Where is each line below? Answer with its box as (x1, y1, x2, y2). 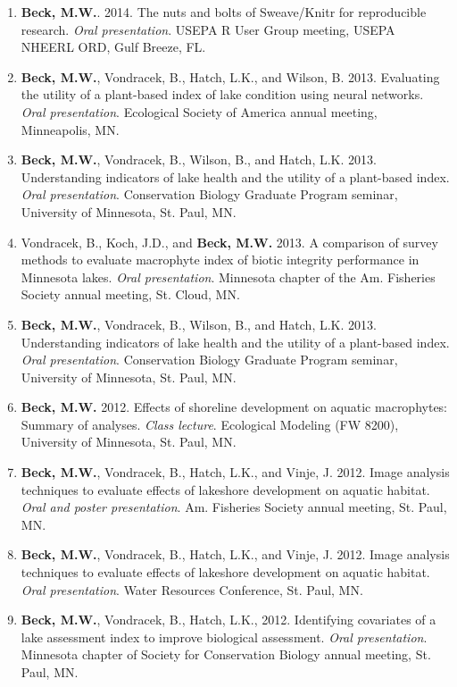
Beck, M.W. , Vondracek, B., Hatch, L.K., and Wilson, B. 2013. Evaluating (21, 67, 440, 86)
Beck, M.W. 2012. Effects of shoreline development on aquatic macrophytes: (21, 398, 448, 416)
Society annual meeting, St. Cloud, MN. (21, 285, 240, 304)
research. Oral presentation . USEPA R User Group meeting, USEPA (21, 20, 395, 38)
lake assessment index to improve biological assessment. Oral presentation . (21, 627, 428, 646)
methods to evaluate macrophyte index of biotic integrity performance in (21, 250, 420, 269)
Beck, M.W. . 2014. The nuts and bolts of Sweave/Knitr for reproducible (21, 3, 427, 21)
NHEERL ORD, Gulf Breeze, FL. (21, 38, 206, 56)
